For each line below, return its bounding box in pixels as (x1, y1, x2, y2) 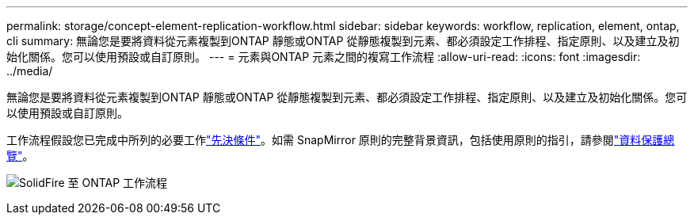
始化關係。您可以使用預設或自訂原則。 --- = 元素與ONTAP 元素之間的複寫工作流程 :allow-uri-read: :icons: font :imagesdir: (6, 50, 641, 63)
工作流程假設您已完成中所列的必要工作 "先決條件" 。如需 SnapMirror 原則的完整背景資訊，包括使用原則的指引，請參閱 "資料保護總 (6, 133, 675, 147)
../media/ (6, 64, 53, 78)
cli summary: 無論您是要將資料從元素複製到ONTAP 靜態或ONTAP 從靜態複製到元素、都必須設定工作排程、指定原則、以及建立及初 (6, 34, 680, 48)
